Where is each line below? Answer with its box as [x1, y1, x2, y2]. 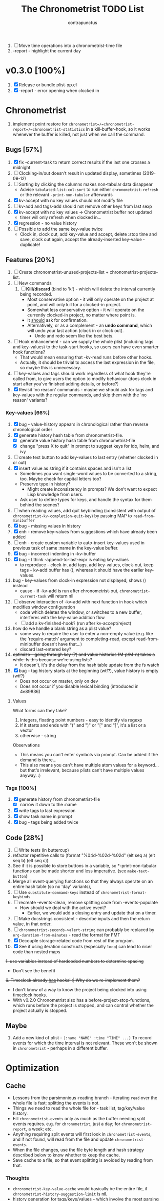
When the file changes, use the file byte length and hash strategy [12, 1147, 144, 1153]
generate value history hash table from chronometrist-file [20, 437, 136, 443]
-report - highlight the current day [12, 48, 81, 53]
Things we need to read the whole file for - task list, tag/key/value [12, 1105, 145, 1111]
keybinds [12, 895, 31, 900]
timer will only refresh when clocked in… [20, 214, 102, 220]
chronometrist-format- [101, 890, 147, 895]
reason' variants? [12, 397, 48, 403]
